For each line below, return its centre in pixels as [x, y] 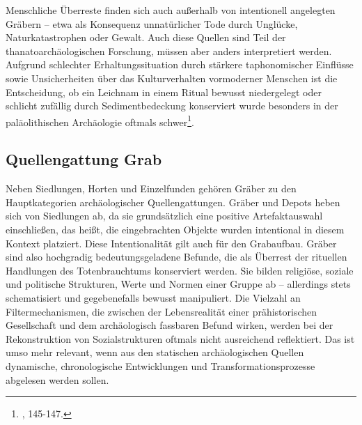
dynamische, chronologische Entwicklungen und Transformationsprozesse [160, 365]
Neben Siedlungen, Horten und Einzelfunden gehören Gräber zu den [151, 188]
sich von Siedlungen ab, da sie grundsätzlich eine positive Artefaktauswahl [164, 216]
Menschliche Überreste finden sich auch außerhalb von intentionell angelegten [171, 10]
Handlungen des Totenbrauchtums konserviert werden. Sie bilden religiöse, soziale [180, 270]
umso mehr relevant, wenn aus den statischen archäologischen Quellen [155, 352]
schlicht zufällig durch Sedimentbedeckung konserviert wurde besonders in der [172, 106]
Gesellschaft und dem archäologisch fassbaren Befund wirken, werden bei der [170, 325]
